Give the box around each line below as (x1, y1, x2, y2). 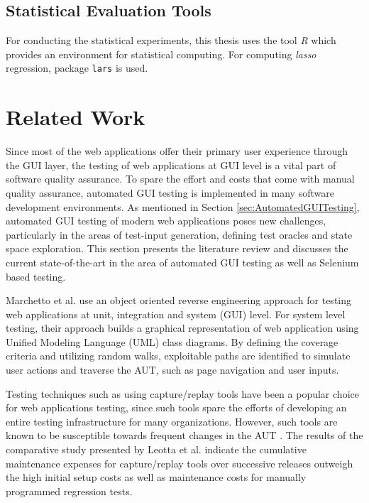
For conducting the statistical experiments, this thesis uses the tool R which (6, 33, 336, 48)
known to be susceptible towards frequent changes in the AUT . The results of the (6, 428, 363, 443)
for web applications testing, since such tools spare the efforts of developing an (6, 400, 347, 415)
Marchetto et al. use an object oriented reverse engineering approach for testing (6, 293, 351, 308)
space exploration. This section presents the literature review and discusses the (6, 241, 348, 256)
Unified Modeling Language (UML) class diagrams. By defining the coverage (6, 334, 338, 349)
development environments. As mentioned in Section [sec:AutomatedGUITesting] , (6, 199, 360, 214)
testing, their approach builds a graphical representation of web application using (6, 320, 359, 335)
